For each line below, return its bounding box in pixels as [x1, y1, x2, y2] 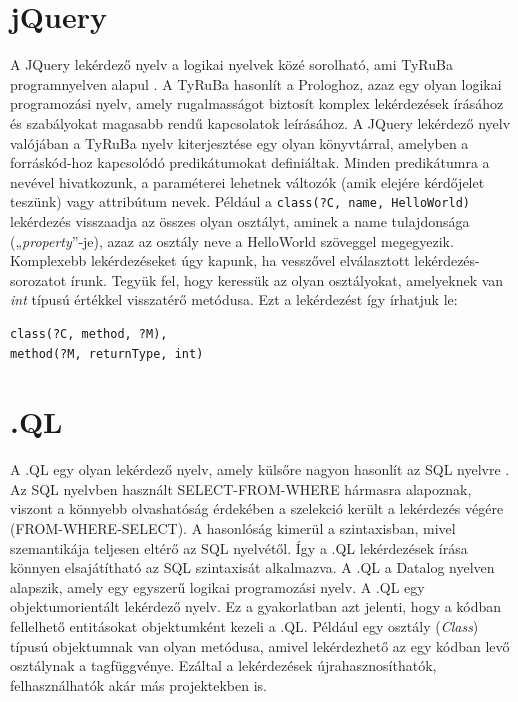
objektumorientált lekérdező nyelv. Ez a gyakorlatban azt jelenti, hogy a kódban [10, 596, 502, 617]
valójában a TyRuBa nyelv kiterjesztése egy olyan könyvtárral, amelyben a [10, 132, 469, 153]
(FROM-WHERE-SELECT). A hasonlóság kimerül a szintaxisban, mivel [10, 518, 456, 538]
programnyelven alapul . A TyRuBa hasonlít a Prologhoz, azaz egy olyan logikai [10, 73, 502, 94]
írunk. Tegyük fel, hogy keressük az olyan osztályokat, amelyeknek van [70, 269, 504, 290]
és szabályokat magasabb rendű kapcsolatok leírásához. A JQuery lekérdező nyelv [10, 112, 511, 133]
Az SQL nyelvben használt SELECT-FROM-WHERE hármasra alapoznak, [10, 478, 472, 499]
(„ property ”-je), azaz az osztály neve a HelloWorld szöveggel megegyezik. [10, 230, 454, 251]
